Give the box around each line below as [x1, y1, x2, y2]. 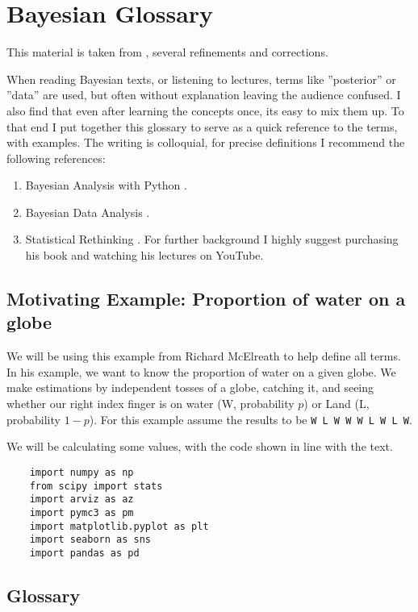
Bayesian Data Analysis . [25, 203, 150, 220]
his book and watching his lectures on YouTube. [25, 247, 264, 264]
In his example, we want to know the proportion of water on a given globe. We [6, 363, 396, 380]
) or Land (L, [303, 395, 370, 412]
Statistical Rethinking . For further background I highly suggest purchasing [25, 231, 399, 248]
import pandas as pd [29, 547, 140, 559]
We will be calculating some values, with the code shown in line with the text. [6, 438, 393, 455]
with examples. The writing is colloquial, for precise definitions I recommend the [6, 134, 405, 151]
